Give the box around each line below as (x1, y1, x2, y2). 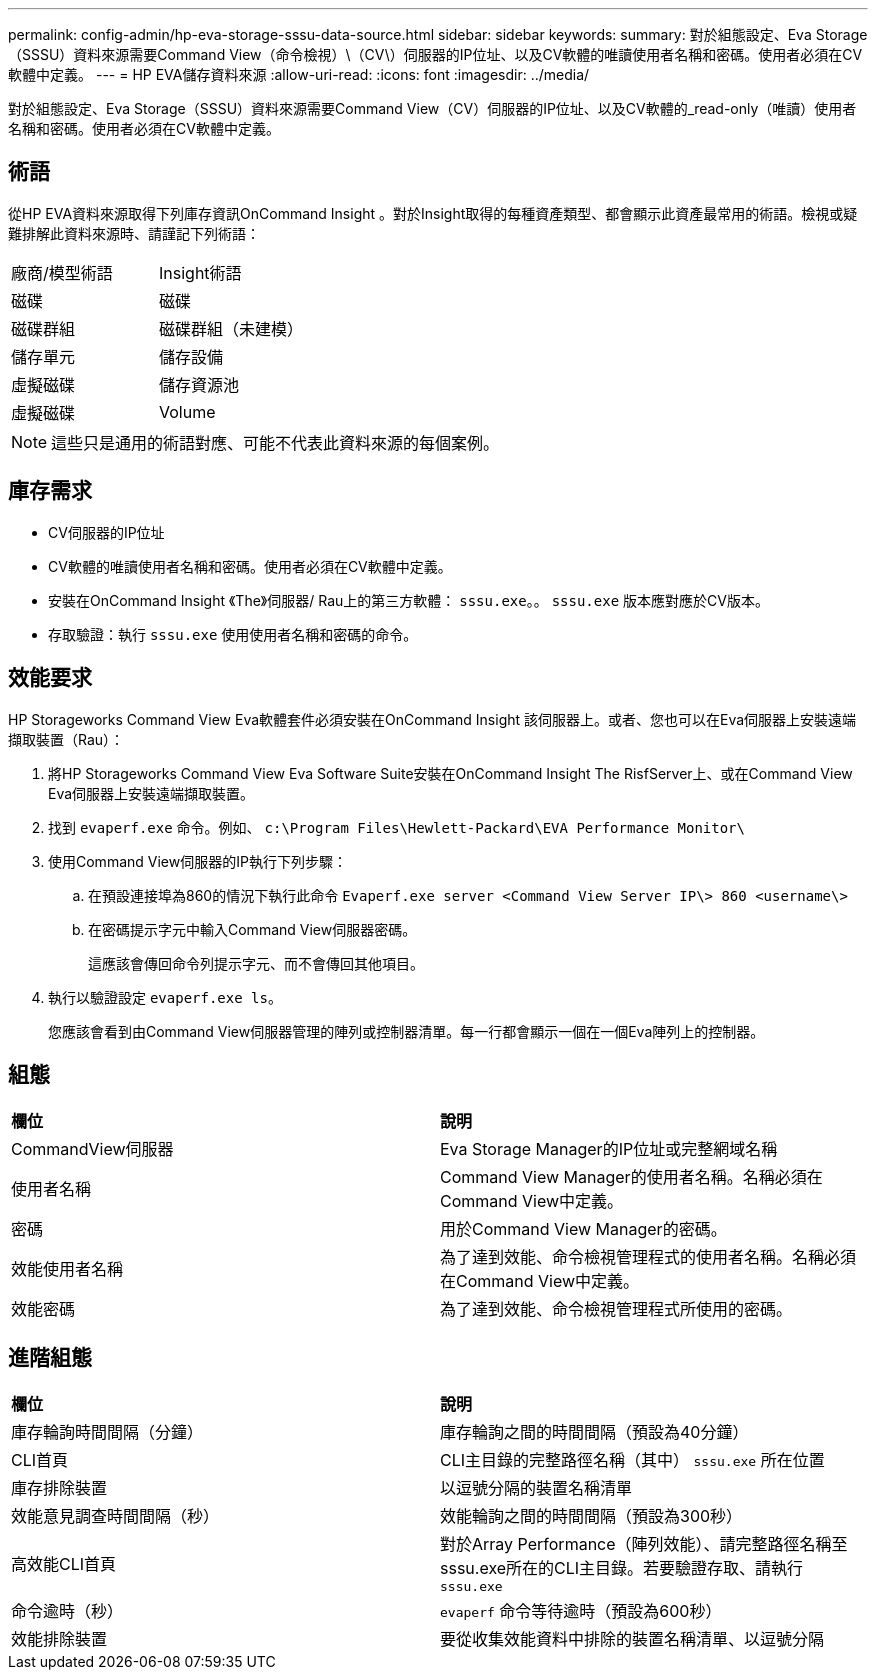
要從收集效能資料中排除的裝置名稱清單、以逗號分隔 (440, 1629, 825, 1650)
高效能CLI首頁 (11, 1553, 117, 1574)
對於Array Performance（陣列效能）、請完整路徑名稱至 (440, 1534, 848, 1555)
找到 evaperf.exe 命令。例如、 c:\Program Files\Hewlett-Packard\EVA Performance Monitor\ (48, 818, 745, 836)
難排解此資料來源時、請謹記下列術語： (8, 224, 260, 242)
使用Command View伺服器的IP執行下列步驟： (48, 852, 347, 870)
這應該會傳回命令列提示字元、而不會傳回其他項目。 (88, 954, 424, 972)
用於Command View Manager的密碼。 (440, 1219, 727, 1240)
